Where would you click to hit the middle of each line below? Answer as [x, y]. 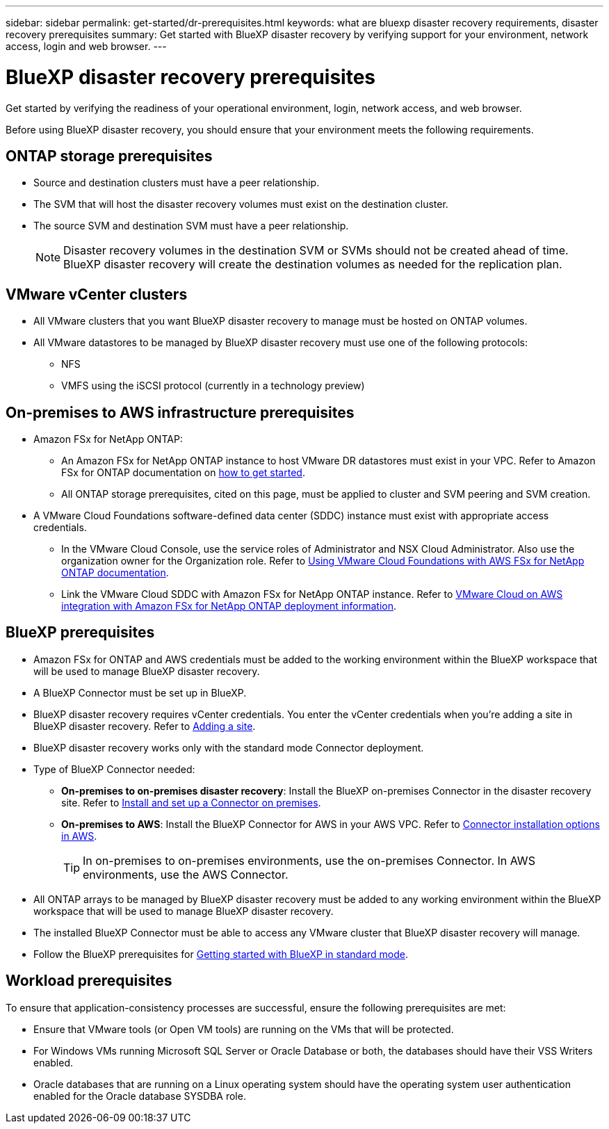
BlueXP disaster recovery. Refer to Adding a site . [145, 726]
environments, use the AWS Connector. [186, 874]
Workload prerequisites [89, 981]
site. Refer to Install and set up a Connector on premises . [191, 802]
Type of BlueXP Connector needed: [114, 769]
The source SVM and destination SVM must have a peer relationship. [191, 226]
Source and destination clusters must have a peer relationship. [177, 183]
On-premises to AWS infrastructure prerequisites [180, 412]
